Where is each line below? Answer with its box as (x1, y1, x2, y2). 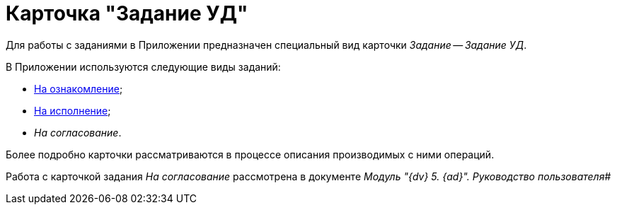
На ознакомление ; (34, 82, 123, 95)
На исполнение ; (34, 104, 111, 117)
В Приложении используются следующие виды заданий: (6, 60, 281, 73)
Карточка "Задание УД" (6, 1, 248, 25)
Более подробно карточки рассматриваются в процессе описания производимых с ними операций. (6, 148, 495, 161)
